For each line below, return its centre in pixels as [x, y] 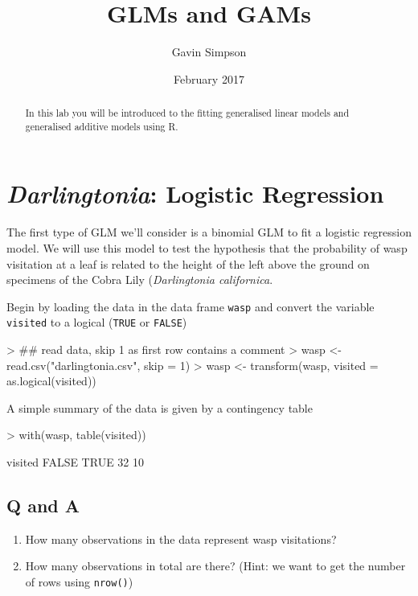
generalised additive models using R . [102, 126]
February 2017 [209, 78]
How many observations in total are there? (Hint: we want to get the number [215, 566]
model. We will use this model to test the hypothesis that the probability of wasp [207, 247]
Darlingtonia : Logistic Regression [195, 194]
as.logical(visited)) [51, 381]
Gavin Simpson [209, 52]
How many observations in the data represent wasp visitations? [181, 538]
